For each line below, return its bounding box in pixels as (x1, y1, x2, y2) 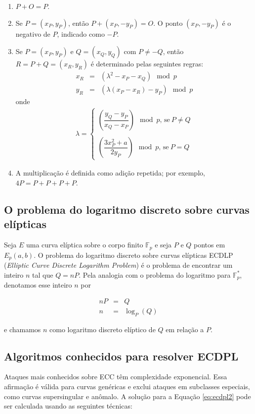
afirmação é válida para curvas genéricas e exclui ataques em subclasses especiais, (4, 381, 250, 392)
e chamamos (4, 324, 41, 334)
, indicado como (57, 28, 105, 39)
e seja (155, 239, 172, 250)
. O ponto (153, 17, 183, 28)
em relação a (166, 324, 204, 334)
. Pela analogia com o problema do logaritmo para (79, 269, 231, 280)
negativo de (15, 28, 50, 39)
